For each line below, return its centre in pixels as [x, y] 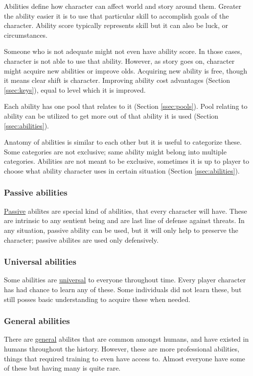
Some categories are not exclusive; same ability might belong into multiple [115, 151]
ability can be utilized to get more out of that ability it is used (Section [111, 115]
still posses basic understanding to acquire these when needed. [97, 299]
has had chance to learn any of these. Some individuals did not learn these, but [123, 289]
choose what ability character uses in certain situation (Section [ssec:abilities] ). [122, 170]
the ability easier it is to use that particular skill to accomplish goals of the [116, 15]
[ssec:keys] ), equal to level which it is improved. [75, 89]
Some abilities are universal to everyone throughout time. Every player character [125, 280]
